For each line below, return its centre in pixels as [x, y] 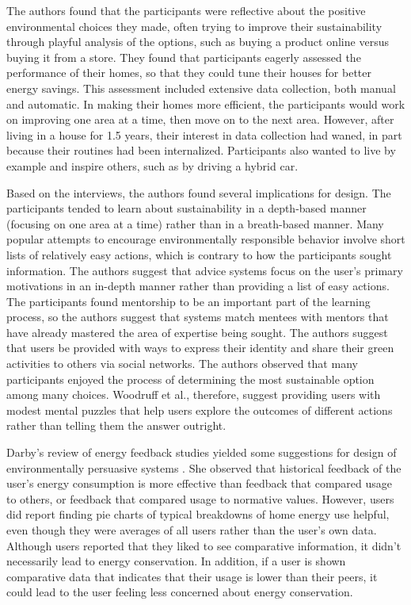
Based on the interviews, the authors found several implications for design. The [199, 192]
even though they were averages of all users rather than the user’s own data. [192, 530]
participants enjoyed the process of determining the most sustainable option [190, 379]
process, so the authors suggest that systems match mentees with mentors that [198, 317]
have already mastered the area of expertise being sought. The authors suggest [197, 332]
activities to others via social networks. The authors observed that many [182, 364]
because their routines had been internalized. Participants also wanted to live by [201, 150]
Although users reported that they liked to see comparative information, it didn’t [204, 545]
